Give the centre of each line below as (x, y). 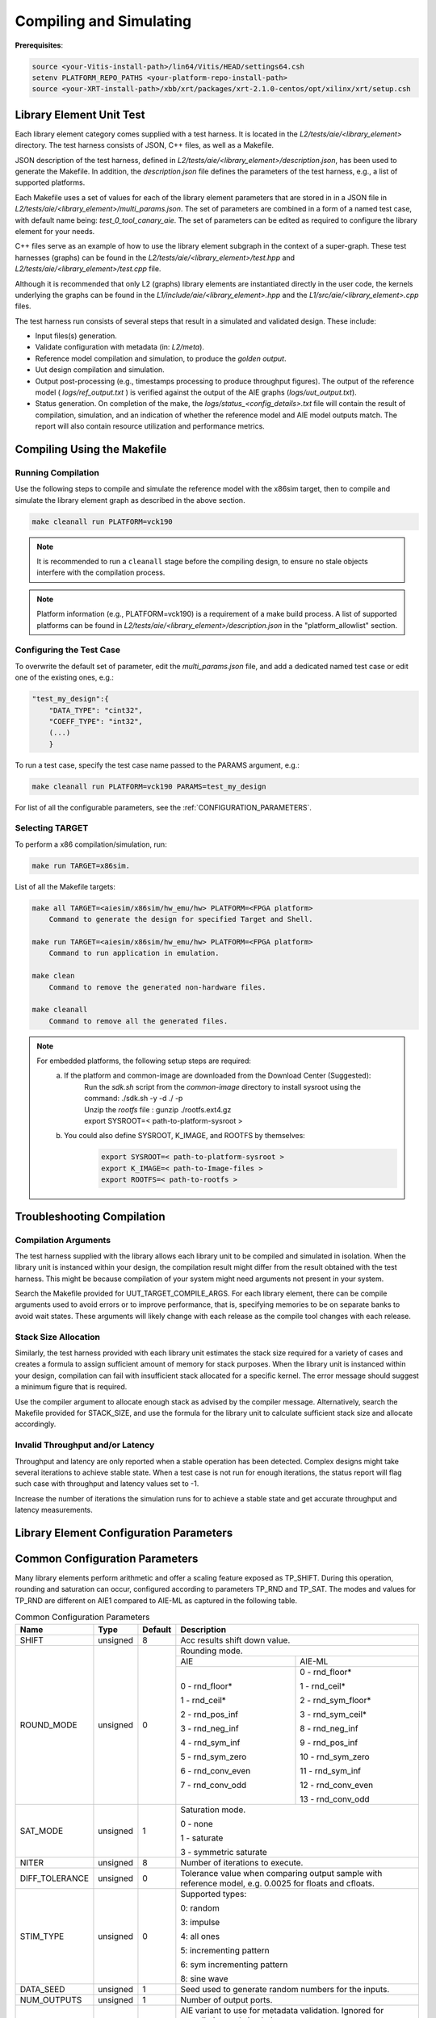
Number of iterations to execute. (242, 1862)
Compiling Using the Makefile (91, 449)
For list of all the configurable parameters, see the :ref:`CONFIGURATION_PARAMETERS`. (163, 807)
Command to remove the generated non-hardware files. (157, 987)
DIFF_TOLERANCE (54, 1878)
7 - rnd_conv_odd (214, 1785)
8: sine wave (205, 1978)
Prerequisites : (39, 45)
